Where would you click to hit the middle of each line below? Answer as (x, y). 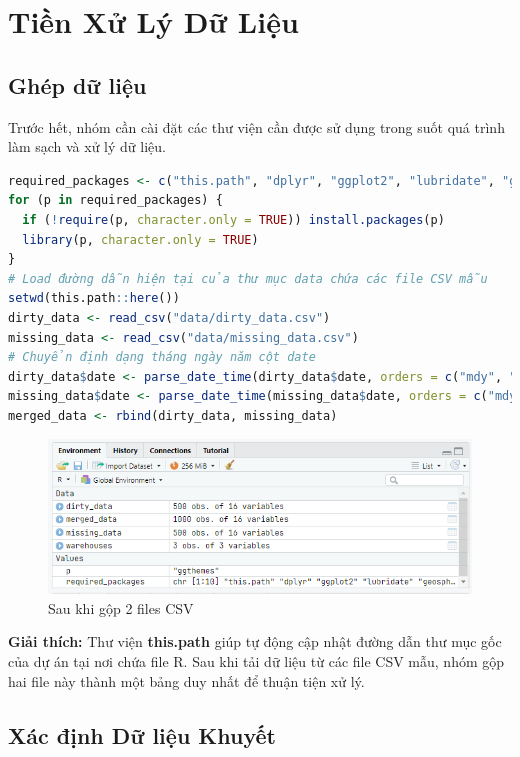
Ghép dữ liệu (77, 84)
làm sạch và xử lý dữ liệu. (87, 146)
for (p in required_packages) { (115, 200)
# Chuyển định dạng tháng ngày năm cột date (162, 357)
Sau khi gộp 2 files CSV (121, 607)
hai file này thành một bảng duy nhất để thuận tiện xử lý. (186, 680)
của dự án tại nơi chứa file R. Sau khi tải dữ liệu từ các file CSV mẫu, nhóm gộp (256, 661)
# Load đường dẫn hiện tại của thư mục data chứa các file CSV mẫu (248, 278)
